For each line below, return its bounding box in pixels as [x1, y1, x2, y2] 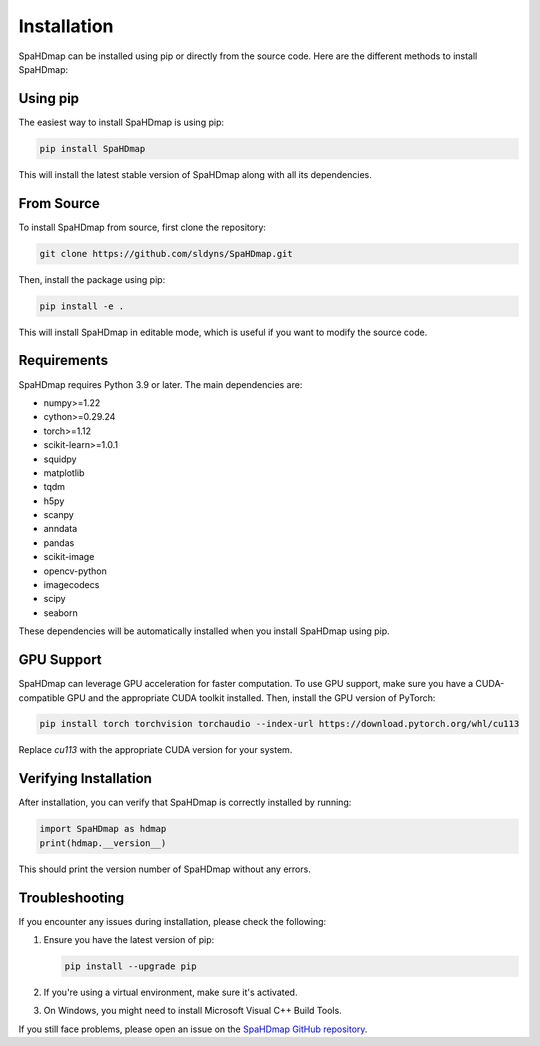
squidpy [43, 453, 77, 465]
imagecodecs [43, 579, 100, 591]
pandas [43, 536, 75, 549]
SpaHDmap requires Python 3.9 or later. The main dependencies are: [18, 378, 303, 390]
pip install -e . [39, 300, 125, 312]
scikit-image [43, 551, 95, 563]
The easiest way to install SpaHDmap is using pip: [18, 116, 225, 128]
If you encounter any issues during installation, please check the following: [18, 915, 327, 927]
